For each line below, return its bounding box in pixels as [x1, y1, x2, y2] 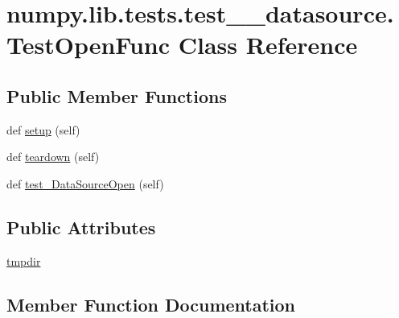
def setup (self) [6, 121, 80, 138]
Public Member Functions [6, 83, 227, 108]
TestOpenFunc [6, 28, 171, 61]
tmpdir [6, 252, 41, 269]
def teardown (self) [6, 148, 100, 165]
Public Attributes [6, 214, 156, 239]
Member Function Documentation [6, 291, 296, 316]
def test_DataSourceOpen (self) [6, 175, 164, 192]
